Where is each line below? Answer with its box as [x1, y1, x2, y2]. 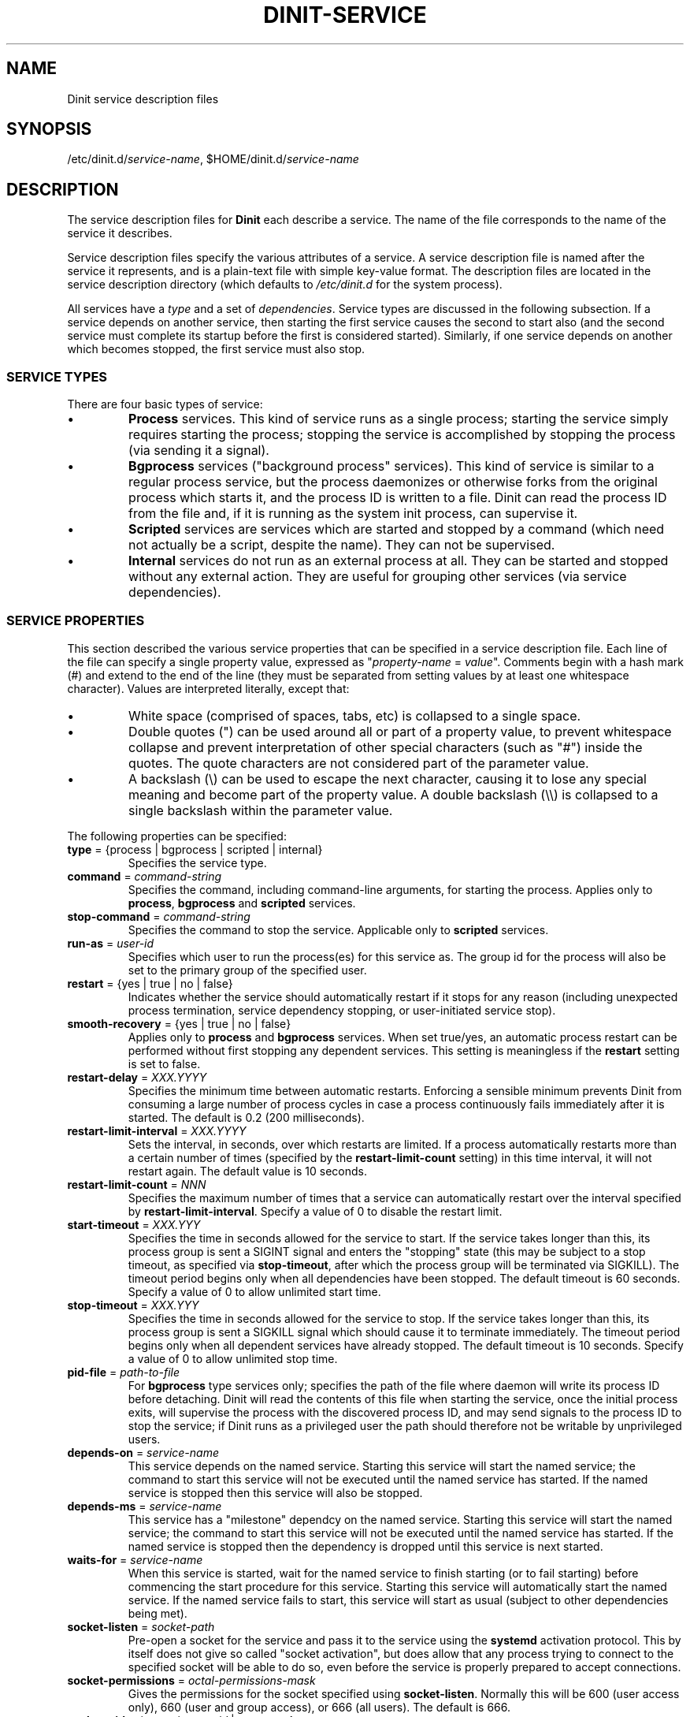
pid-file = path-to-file [67, 1365, 180, 1379]
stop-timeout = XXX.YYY [67, 1298, 199, 1312]
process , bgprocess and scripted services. [128, 896, 356, 910]
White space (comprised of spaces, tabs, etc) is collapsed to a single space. [128, 707, 581, 724]
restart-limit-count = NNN [67, 1177, 206, 1191]
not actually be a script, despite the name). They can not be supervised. [128, 537, 555, 553]
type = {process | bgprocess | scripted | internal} [67, 842, 323, 856]
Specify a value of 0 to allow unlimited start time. [128, 1284, 381, 1298]
